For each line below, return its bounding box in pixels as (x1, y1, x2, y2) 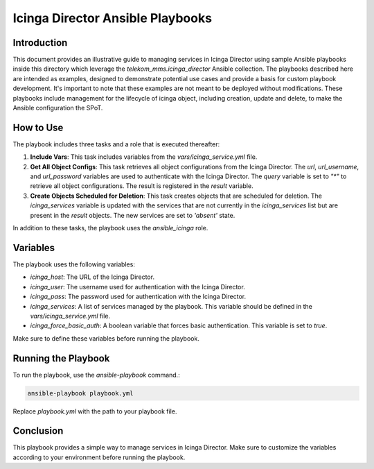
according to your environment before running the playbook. (12, 453, 186, 461)
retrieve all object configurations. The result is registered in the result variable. (30, 182, 253, 190)
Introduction (12, 37, 68, 49)
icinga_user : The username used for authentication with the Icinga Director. (30, 282, 245, 291)
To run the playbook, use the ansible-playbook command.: (12, 370, 180, 379)
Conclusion (12, 425, 64, 437)
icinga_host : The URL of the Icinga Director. (30, 273, 155, 281)
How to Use (12, 121, 64, 133)
